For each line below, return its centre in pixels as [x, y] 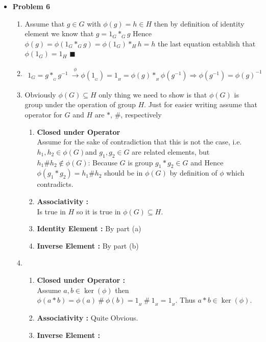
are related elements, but [171, 151]
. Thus [185, 300]
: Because [103, 162]
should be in [124, 173]
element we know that [59, 33]
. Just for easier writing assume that [201, 104]
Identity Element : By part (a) [89, 228]
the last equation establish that [207, 43]
